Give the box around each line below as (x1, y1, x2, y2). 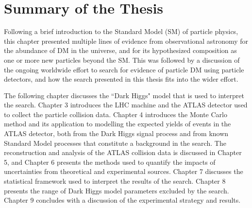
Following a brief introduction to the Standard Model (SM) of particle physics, (4, 26, 238, 36)
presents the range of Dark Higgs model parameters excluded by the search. (4, 185, 229, 195)
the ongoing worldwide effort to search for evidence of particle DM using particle (4, 64, 244, 74)
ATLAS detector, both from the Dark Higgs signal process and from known (4, 128, 229, 139)
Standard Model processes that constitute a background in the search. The (4, 138, 226, 148)
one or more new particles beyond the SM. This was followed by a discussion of (4, 54, 240, 65)
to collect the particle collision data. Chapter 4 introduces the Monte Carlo (4, 109, 227, 119)
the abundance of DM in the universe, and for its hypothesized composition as (4, 45, 237, 55)
